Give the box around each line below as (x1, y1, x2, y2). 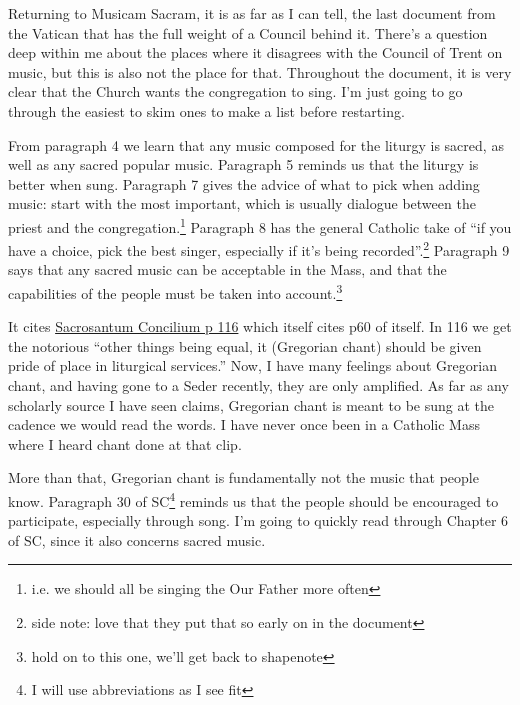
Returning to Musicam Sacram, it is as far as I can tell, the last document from (8, 3, 496, 23)
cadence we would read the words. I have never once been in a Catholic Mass (8, 414, 480, 435)
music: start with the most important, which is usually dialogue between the (8, 193, 476, 214)
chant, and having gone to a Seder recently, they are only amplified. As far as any (8, 375, 509, 396)
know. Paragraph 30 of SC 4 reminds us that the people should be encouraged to (8, 488, 499, 511)
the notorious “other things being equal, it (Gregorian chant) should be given (8, 335, 482, 356)
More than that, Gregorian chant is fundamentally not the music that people (8, 467, 479, 488)
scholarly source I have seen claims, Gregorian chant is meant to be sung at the (8, 394, 494, 415)
